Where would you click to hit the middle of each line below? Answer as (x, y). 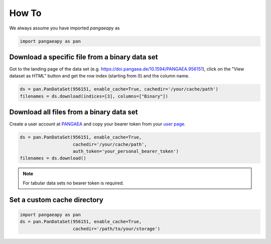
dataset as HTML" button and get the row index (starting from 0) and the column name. (99, 76)
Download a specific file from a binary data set (84, 57)
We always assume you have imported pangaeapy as (64, 28)
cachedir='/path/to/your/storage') (117, 228)
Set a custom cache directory (56, 200)
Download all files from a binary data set (74, 112)
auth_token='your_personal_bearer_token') (126, 151)
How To (25, 13)
